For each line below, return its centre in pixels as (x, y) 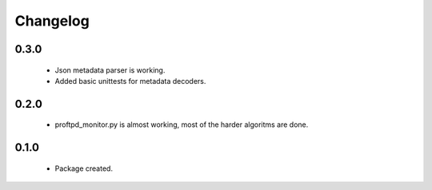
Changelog (52, 21)
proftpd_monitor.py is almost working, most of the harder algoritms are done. (182, 125)
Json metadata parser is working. (110, 70)
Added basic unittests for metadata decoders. (130, 81)
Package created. (84, 168)
